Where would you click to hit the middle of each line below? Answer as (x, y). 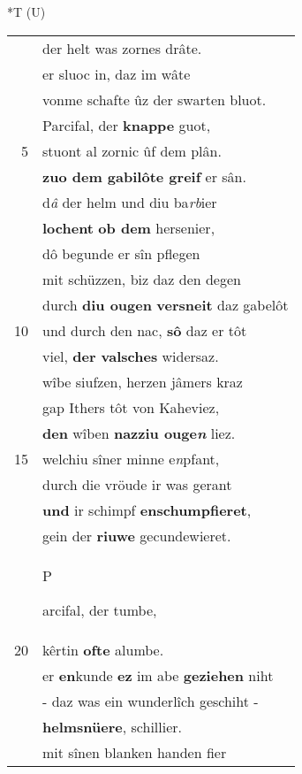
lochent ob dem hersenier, (129, 227)
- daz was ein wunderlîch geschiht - (151, 701)
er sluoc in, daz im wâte (117, 73)
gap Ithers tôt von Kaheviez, (131, 407)
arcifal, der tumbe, (100, 609)
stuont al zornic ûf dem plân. (132, 150)
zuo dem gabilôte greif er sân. (144, 176)
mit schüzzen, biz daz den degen (142, 279)
